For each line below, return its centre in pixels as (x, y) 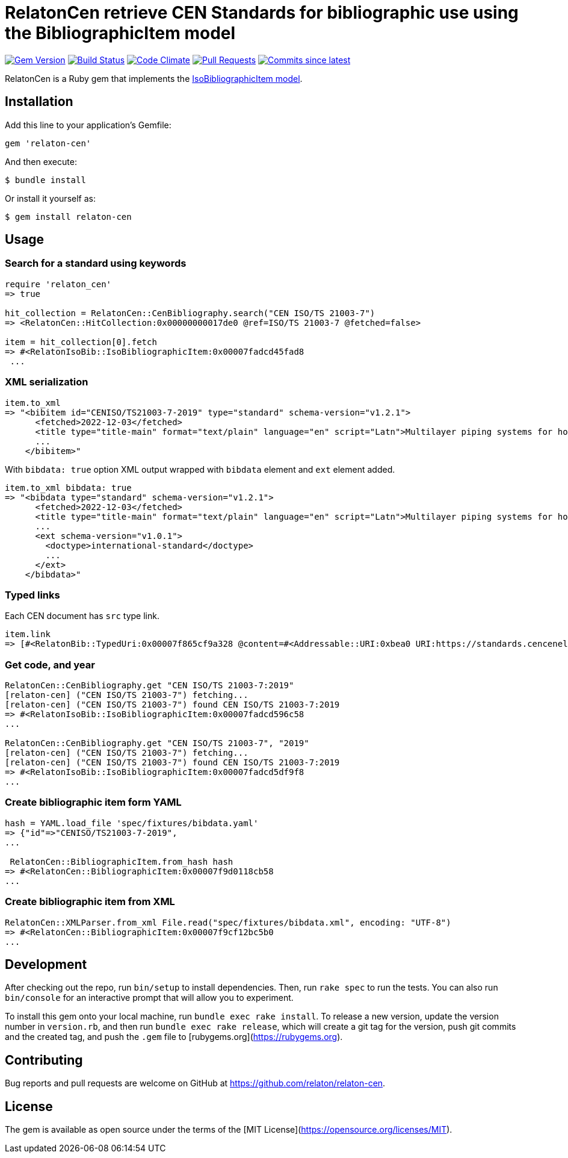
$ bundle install (45, 180)
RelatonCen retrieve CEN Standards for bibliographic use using (262, 13)
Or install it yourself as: (50, 198)
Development (46, 964)
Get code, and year (50, 665)
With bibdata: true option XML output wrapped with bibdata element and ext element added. (200, 469)
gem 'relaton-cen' (48, 143)
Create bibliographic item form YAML (93, 802)
